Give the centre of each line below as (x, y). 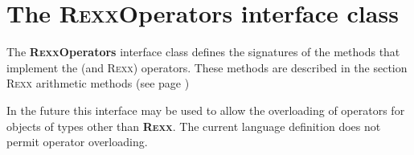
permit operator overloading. (77, 142)
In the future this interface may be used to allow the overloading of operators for (206, 110)
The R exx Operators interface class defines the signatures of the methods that (203, 52)
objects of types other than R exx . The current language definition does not (194, 126)
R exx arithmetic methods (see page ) (98, 83)
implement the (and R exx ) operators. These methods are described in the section (207, 67)
